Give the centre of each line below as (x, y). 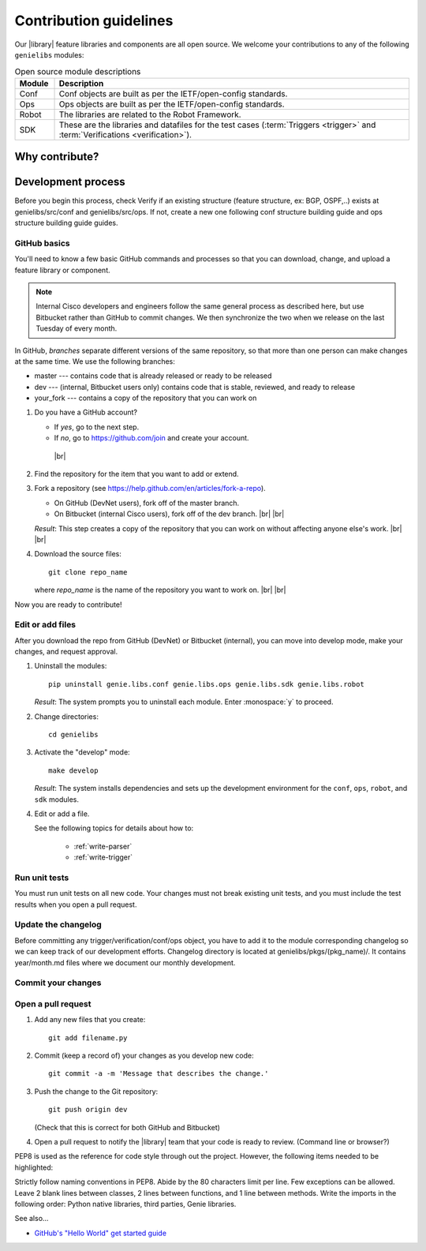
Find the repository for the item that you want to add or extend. (137, 474)
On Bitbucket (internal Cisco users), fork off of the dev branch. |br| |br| (169, 514)
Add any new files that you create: (90, 1020)
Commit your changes (58, 983)
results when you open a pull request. (76, 905)
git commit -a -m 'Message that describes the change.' (159, 1074)
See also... (32, 1219)
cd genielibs (73, 735)
